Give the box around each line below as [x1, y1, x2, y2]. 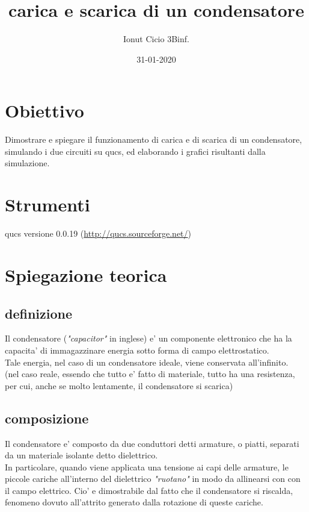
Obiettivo [5, 98, 84, 123]
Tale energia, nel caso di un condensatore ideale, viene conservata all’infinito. [5, 355, 289, 368]
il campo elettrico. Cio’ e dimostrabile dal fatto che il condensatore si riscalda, [5, 484, 293, 496]
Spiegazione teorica [5, 262, 167, 287]
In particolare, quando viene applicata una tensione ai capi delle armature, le [5, 460, 289, 473]
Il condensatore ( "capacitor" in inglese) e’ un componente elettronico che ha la [5, 332, 292, 345]
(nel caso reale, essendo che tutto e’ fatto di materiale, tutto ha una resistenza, [5, 367, 295, 380]
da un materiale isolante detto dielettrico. [5, 449, 158, 461]
